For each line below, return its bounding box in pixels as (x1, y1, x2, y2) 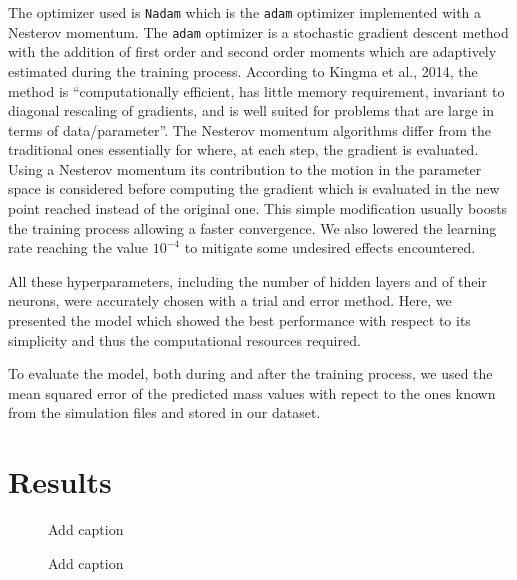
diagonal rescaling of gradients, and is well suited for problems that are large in (8, 100, 494, 121)
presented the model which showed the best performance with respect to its (8, 310, 471, 331)
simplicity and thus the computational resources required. (8, 329, 361, 350)
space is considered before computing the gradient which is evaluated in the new (8, 178, 500, 199)
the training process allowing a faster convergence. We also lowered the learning (8, 217, 497, 238)
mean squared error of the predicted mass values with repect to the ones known (8, 382, 496, 403)
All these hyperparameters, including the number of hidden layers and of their (8, 270, 487, 291)
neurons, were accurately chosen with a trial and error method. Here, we (8, 290, 452, 311)
